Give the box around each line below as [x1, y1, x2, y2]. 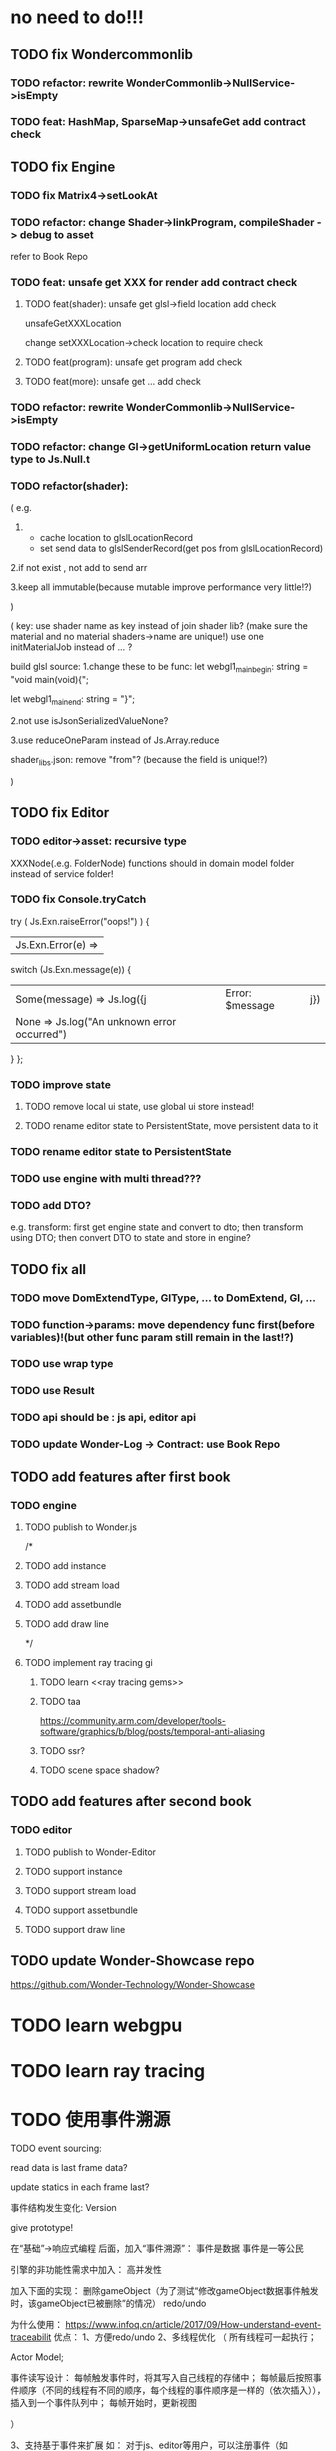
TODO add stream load [24, 1579, 120, 1591]
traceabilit [10, 2331, 52, 2343]
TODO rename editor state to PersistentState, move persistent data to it [24, 1120, 319, 1132]
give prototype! [10, 2221, 73, 2233]
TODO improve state [10, 1077, 112, 1091]
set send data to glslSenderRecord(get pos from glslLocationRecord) [39, 542, 324, 555]
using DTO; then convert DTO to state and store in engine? [10, 1232, 252, 1244]
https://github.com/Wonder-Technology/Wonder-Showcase [10, 1979, 255, 1991]
